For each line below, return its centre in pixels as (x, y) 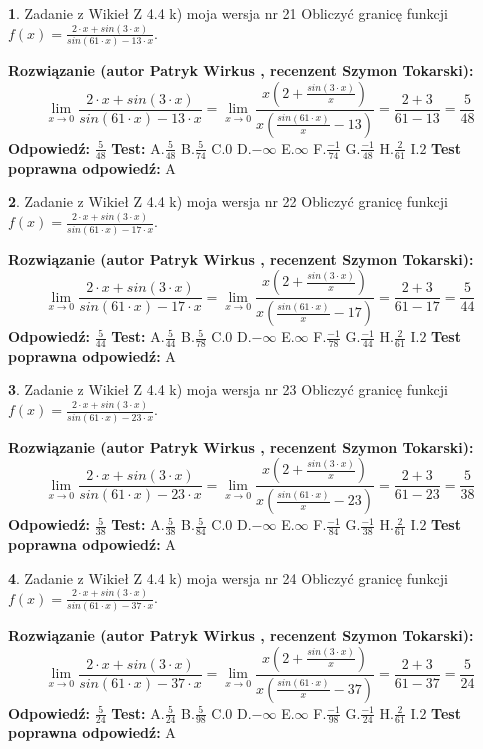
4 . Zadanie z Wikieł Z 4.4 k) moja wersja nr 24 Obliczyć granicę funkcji (228, 577)
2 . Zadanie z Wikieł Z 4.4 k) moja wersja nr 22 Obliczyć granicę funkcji (228, 201)
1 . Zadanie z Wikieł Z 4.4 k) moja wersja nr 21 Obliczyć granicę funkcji (228, 13)
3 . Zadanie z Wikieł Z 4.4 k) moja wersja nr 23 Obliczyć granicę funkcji (228, 389)
